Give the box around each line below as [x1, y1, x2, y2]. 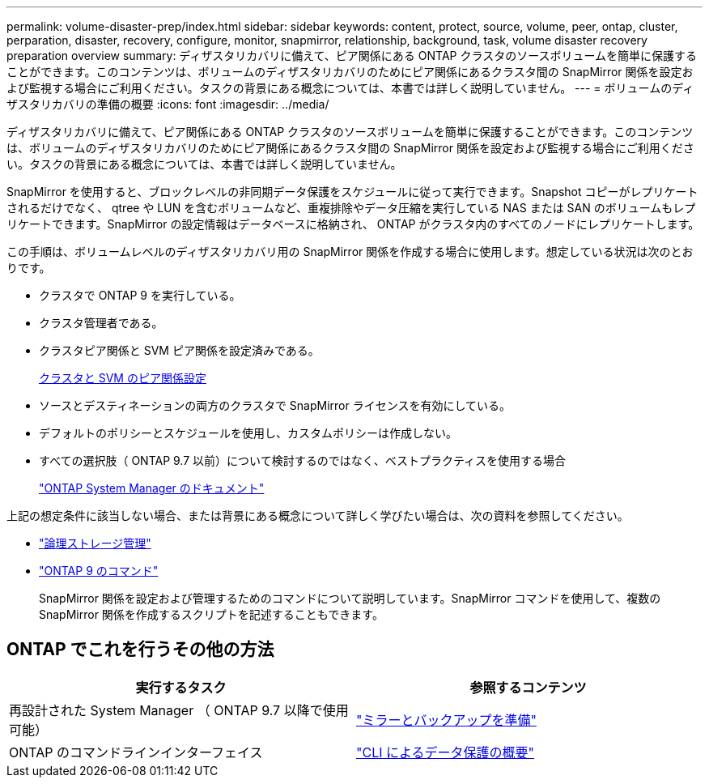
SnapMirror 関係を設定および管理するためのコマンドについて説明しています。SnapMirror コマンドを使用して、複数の [39, 591, 661, 605]
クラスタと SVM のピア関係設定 [39, 371, 206, 385]
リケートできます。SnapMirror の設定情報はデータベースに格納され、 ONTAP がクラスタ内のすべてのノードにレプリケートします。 [6, 217, 700, 231]
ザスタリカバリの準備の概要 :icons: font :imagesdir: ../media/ [6, 97, 329, 111]
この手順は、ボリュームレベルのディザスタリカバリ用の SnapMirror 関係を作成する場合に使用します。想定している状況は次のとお [6, 245, 694, 258]
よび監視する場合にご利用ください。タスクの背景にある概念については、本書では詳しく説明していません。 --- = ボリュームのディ [6, 81, 694, 95]
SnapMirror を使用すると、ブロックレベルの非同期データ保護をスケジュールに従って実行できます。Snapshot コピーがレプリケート [6, 185, 698, 198]
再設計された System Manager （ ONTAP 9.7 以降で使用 [9, 701, 349, 718]
